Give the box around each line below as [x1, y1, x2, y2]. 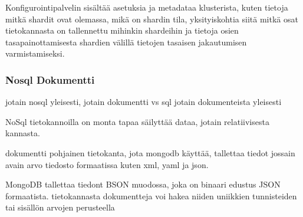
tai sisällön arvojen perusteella [5, 201, 115, 213]
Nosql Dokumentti [5, 72, 95, 87]
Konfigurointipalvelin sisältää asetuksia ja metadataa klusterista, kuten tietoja [5, 1, 288, 13]
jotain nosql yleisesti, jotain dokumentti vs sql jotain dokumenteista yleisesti [5, 96, 282, 108]
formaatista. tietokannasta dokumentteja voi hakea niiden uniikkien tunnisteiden [5, 189, 297, 202]
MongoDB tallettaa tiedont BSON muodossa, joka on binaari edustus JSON [5, 178, 281, 190]
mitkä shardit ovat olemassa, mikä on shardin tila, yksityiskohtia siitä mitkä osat [5, 12, 298, 25]
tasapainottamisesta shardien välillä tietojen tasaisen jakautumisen [5, 35, 247, 48]
